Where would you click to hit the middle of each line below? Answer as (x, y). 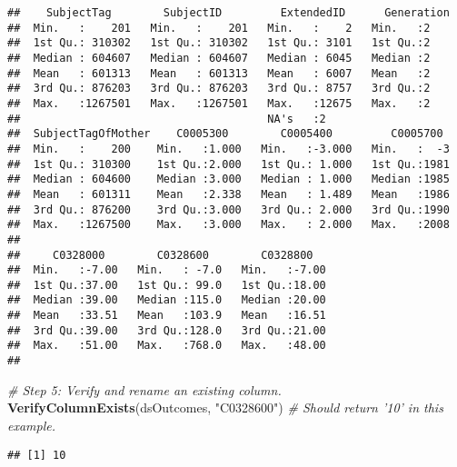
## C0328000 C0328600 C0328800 (160, 255)
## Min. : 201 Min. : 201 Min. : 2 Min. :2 (219, 28)
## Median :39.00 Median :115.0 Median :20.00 (167, 300)
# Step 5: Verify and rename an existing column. (144, 389)
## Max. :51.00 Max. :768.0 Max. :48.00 (167, 346)
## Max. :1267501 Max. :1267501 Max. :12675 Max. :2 (219, 103)
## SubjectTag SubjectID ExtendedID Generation (228, 13)
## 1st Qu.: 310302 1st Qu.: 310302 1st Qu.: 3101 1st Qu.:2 (219, 43)
